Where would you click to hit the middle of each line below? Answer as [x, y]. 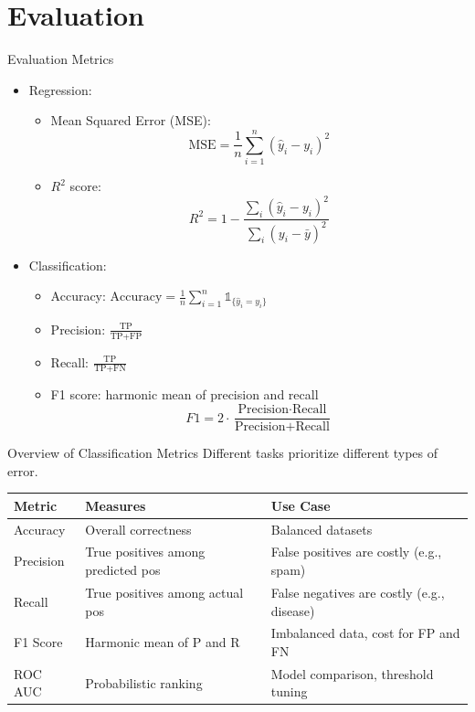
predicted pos [123, 570]
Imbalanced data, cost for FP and [365, 633]
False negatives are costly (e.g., [358, 592]
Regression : [60, 89]
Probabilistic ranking [144, 682]
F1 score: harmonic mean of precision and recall [185, 394]
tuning [289, 691]
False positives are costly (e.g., [356, 552]
